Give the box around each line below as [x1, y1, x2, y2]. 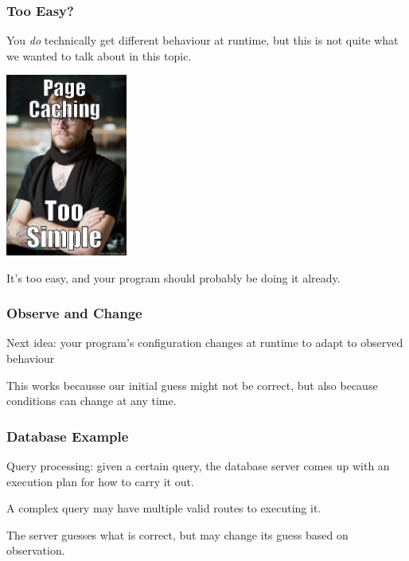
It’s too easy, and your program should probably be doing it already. [6, 269, 341, 286]
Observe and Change [6, 303, 142, 323]
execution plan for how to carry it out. [6, 473, 194, 489]
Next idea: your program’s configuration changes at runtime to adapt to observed [6, 334, 403, 351]
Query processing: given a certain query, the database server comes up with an [6, 457, 390, 473]
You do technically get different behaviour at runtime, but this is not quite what [6, 32, 399, 49]
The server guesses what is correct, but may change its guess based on [6, 526, 349, 543]
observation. [6, 542, 65, 559]
